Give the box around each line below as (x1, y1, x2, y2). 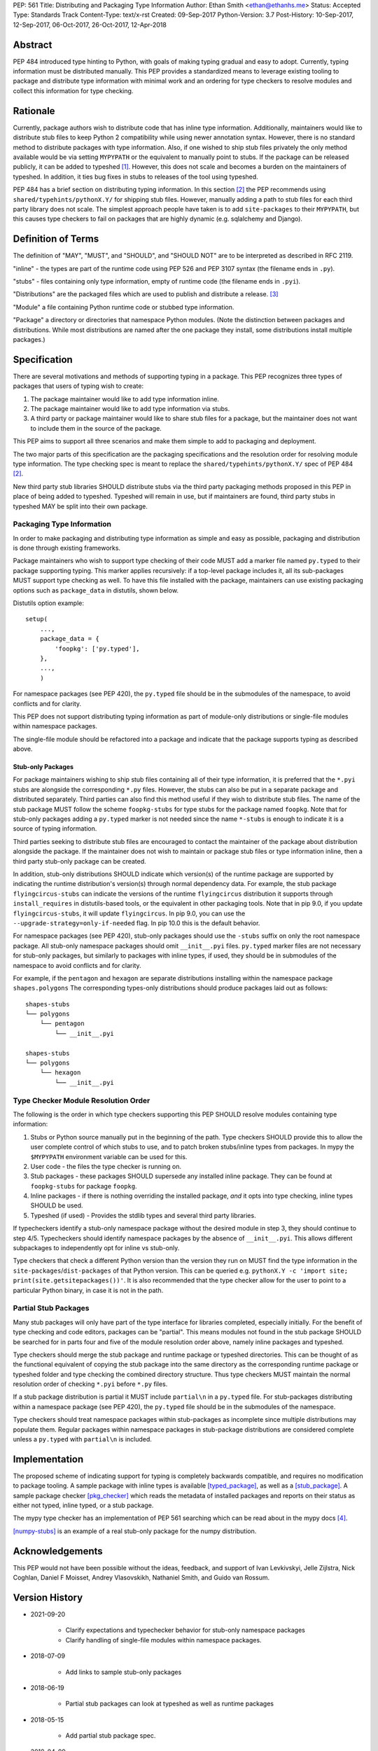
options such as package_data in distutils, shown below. (13, 586, 178, 595)
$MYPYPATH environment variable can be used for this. (30, 1152, 188, 1161)
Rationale (13, 105, 55, 117)
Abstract (13, 39, 52, 50)
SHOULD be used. (30, 1201, 83, 1210)
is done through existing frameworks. (13, 544, 121, 553)
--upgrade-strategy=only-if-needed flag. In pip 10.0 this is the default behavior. (13, 918, 260, 927)
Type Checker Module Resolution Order (13, 1095, 150, 1105)
